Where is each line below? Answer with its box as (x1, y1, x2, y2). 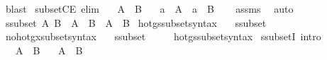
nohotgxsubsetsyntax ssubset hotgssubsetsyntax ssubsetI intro (5, 29, 321, 44)
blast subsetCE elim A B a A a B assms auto (5, 1, 294, 16)
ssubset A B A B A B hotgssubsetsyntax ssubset (5, 15, 267, 30)
